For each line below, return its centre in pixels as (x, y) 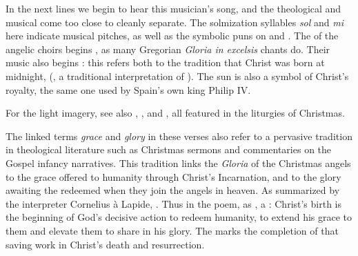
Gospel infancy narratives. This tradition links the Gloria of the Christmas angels (178, 163)
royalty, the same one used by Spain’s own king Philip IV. (128, 89)
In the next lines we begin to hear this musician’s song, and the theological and (173, 8)
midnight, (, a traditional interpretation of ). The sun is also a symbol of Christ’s (177, 76)
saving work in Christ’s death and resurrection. (105, 244)
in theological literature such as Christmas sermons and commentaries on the (169, 149)
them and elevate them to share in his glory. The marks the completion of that (172, 230)
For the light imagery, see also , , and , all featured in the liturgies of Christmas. (175, 113)
